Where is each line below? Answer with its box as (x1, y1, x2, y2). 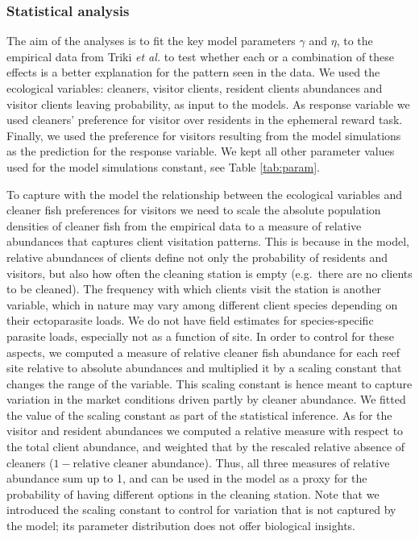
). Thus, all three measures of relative (204, 454, 390, 471)
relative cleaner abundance (73, 458, 205, 470)
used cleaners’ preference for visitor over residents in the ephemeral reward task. (6, 111, 403, 128)
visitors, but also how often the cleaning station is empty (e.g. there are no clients (6, 264, 413, 281)
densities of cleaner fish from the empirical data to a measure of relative (6, 217, 362, 234)
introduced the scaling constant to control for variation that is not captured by (6, 501, 396, 518)
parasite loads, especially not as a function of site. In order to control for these (6, 327, 394, 344)
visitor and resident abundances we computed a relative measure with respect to (6, 422, 404, 439)
